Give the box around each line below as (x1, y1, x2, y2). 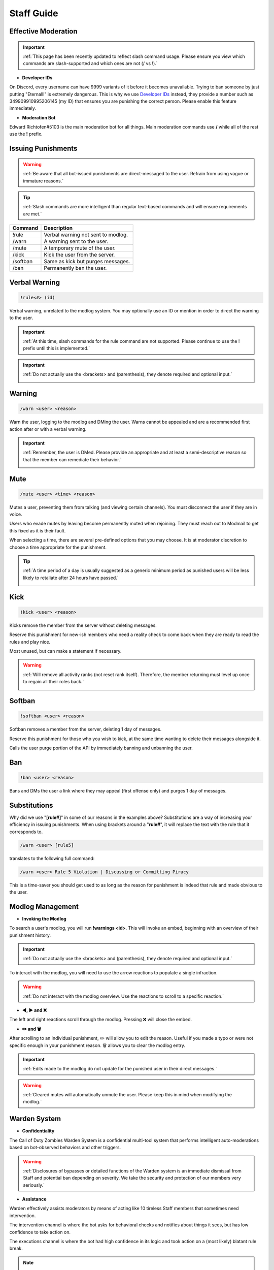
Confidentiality (22, 1128, 55, 1134)
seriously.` (23, 1182, 45, 1188)
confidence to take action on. (9, 1229, 71, 1235)
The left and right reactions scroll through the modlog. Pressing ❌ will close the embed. (9, 1017, 192, 1023)
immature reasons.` (23, 178, 63, 184)
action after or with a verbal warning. (9, 426, 87, 432)
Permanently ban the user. (44, 265, 107, 272)
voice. (9, 511, 22, 518)
